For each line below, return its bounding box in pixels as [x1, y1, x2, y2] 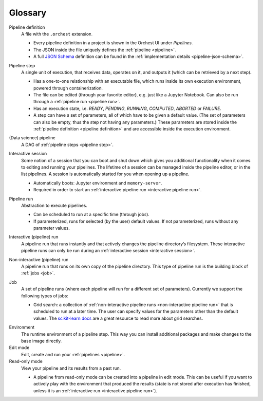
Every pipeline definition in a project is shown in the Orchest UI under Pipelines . [33, 40, 193, 46]
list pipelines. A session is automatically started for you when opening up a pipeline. [21, 171, 189, 177]
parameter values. [33, 225, 70, 231]
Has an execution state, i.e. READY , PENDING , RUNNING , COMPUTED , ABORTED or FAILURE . [33, 105, 222, 111]
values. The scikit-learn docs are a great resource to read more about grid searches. [33, 315, 203, 321]
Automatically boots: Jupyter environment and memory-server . [33, 180, 162, 186]
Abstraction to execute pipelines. [21, 202, 88, 208]
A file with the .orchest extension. [21, 31, 93, 36]
